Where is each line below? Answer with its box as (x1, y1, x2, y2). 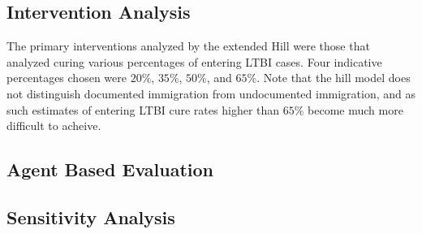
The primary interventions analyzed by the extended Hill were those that (6, 37, 370, 54)
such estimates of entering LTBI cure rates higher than (6, 101, 280, 118)
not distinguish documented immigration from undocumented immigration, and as (6, 84, 416, 102)
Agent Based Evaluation (6, 157, 214, 182)
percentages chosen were (6, 69, 127, 86)
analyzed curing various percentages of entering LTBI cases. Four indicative (6, 53, 382, 70)
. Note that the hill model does (256, 69, 411, 86)
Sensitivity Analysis (6, 204, 175, 229)
